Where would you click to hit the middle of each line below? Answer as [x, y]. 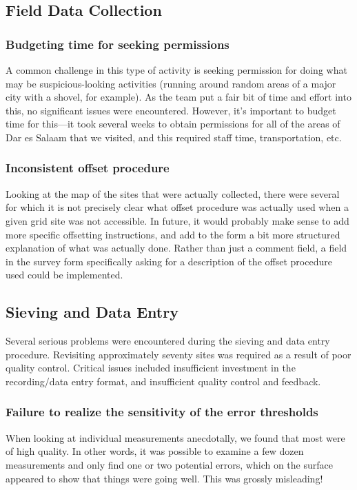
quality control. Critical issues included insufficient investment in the [151, 368]
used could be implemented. [64, 275]
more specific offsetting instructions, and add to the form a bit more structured [173, 234]
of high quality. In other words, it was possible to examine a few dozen [155, 451]
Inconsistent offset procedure [88, 168]
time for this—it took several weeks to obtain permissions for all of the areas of [173, 124]
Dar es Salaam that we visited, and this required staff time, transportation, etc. [174, 137]
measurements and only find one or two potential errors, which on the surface [169, 464]
